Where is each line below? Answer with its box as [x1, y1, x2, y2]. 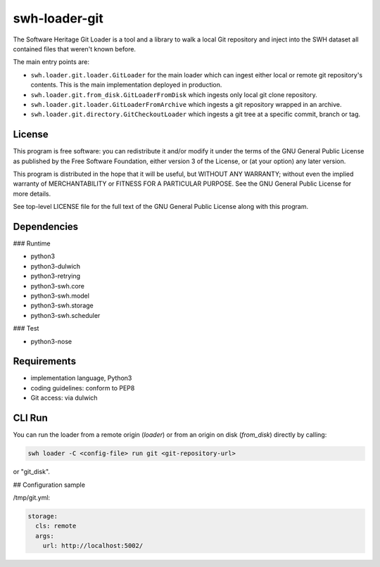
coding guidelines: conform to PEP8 [30, 383, 135, 392]
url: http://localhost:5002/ [42, 542, 144, 550]
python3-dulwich [30, 262, 81, 270]
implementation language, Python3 [30, 374, 132, 383]
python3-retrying [30, 272, 81, 281]
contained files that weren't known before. [13, 44, 137, 53]
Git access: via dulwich [30, 394, 98, 402]
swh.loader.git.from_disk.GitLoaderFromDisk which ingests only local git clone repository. [30, 90, 318, 98]
